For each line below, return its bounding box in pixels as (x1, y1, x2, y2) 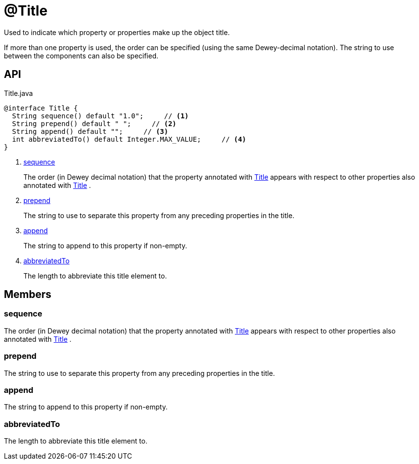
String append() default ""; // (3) (12, 127, 169, 135)
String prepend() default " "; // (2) (12, 119, 177, 128)
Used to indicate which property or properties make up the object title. (4, 28, 230, 37)
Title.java (4, 89, 33, 97)
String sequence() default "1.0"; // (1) (12, 111, 189, 120)
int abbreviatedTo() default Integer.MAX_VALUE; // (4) (12, 135, 247, 143)
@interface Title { (4, 104, 78, 112)
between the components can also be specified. (4, 51, 159, 60)
